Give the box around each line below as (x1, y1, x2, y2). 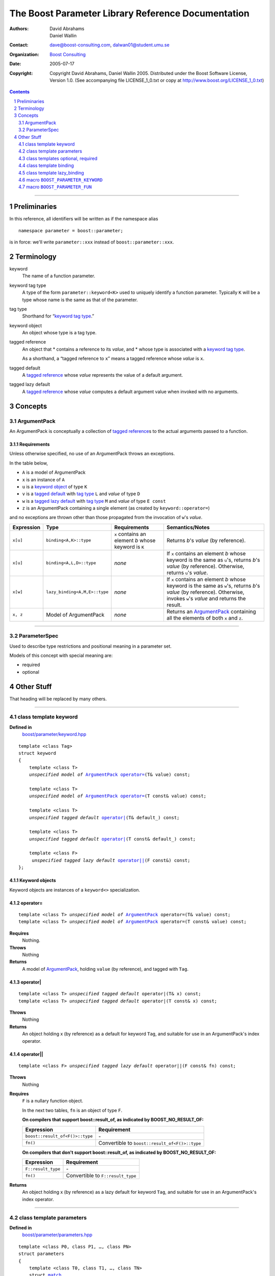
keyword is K (114, 543, 145, 550)
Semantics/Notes (166, 524, 210, 531)
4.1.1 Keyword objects (9, 877, 56, 884)
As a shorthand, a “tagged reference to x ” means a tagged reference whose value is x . (22, 355, 205, 362)
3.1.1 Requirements (9, 441, 50, 447)
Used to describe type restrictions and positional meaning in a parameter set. (9, 643, 172, 649)
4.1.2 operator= (9, 900, 43, 906)
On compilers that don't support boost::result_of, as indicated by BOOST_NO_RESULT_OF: (22, 1149, 216, 1156)
